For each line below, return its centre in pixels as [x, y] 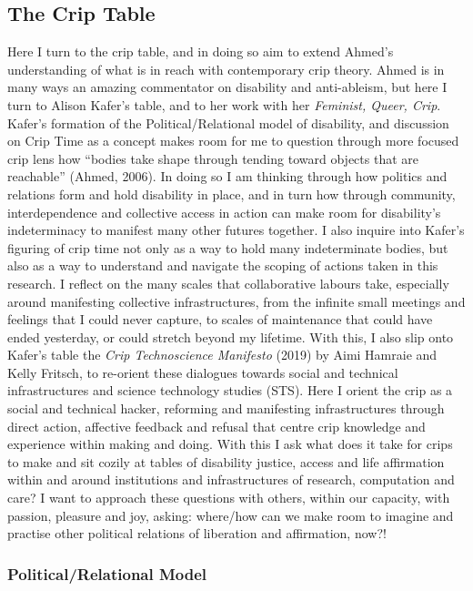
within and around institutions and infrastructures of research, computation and [231, 479]
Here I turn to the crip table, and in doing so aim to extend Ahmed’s [201, 51]
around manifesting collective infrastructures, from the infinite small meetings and [236, 301]
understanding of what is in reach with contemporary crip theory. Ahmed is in [226, 69]
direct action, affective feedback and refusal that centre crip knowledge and [216, 426]
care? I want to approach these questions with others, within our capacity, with [229, 498]
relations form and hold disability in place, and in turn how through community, [231, 194]
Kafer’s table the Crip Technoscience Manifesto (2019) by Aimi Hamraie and [222, 355]
